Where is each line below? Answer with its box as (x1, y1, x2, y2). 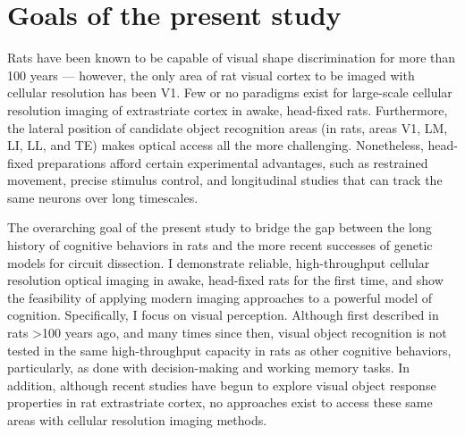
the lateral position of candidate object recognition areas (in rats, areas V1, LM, (7, 118, 448, 137)
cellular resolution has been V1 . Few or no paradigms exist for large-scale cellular (7, 83, 452, 102)
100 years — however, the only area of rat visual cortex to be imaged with (7, 65, 415, 84)
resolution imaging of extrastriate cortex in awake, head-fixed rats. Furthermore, (7, 100, 448, 119)
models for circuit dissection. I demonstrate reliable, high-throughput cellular (7, 253, 430, 272)
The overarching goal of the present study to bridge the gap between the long (7, 218, 432, 237)
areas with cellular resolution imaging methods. (7, 411, 267, 429)
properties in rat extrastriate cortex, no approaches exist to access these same (7, 393, 433, 412)
